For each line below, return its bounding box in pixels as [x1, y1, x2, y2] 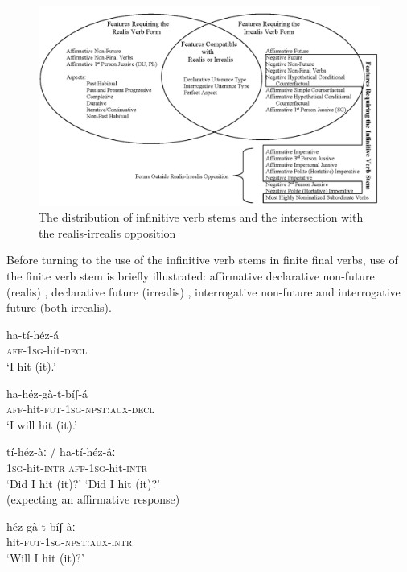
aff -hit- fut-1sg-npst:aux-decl [6, 400, 154, 417]
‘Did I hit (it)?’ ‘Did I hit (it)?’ [6, 475, 160, 491]
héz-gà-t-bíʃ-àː [6, 517, 76, 534]
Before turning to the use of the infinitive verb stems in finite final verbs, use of [6, 251, 398, 268]
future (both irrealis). [6, 299, 112, 316]
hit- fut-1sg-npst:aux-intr [6, 533, 133, 550]
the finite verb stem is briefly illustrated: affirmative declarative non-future [6, 267, 375, 284]
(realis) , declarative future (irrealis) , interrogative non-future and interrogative [6, 283, 401, 300]
